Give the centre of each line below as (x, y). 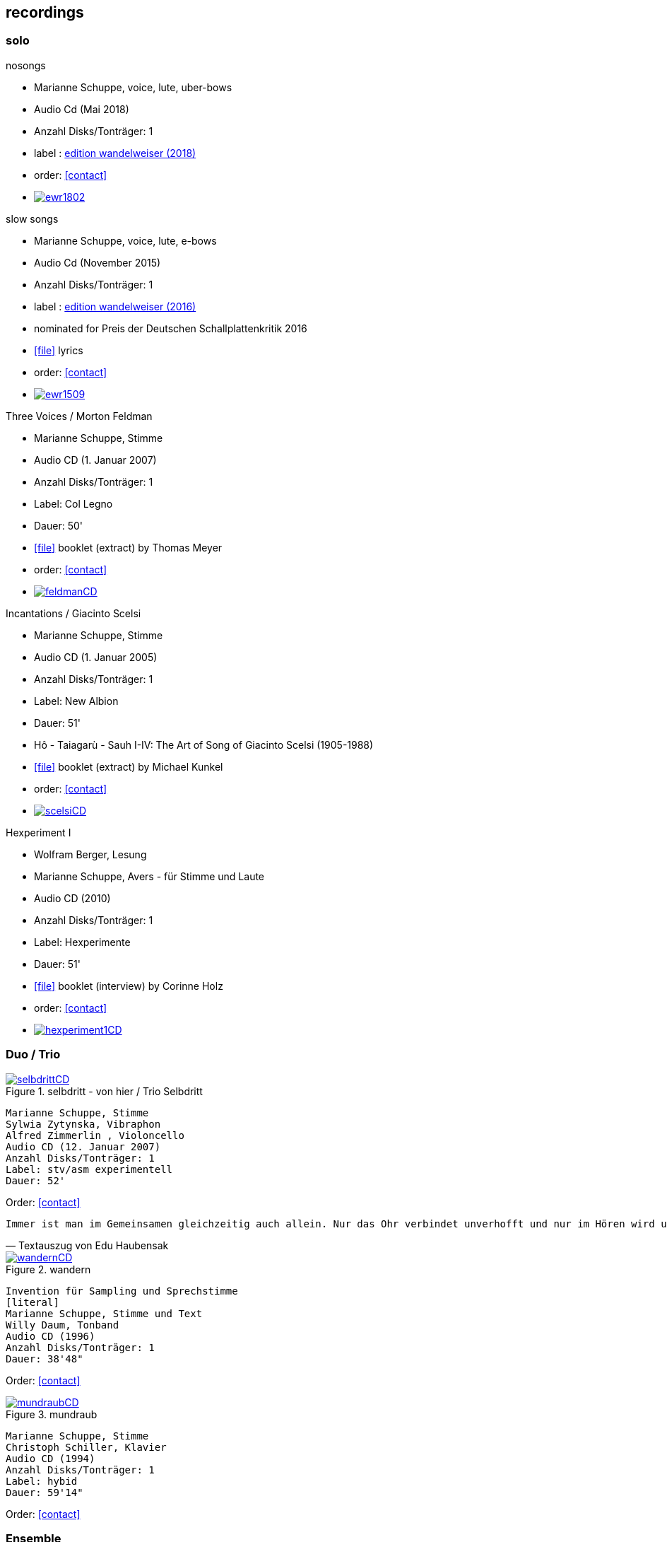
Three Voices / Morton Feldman (79, 416)
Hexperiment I (39, 832)
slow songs (32, 218)
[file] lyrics (59, 350)
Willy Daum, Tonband (63, 1325)
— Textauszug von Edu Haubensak (87, 1245)
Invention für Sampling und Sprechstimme (122, 1291)
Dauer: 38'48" (45, 1359)
